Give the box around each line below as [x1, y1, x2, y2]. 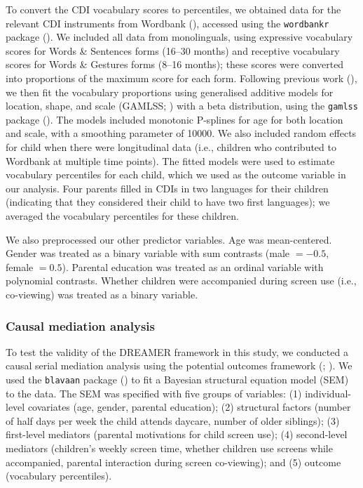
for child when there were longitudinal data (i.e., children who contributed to [6, 140, 336, 154]
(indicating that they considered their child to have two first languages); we [6, 194, 330, 209]
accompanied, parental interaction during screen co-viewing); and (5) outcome [6, 454, 341, 469]
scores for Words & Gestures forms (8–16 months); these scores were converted [6, 57, 344, 72]
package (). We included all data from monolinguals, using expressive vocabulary [6, 29, 353, 44]
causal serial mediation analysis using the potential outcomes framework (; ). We [6, 358, 352, 373]
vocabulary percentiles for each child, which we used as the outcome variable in [6, 167, 346, 182]
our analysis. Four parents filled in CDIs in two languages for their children [6, 180, 329, 195]
